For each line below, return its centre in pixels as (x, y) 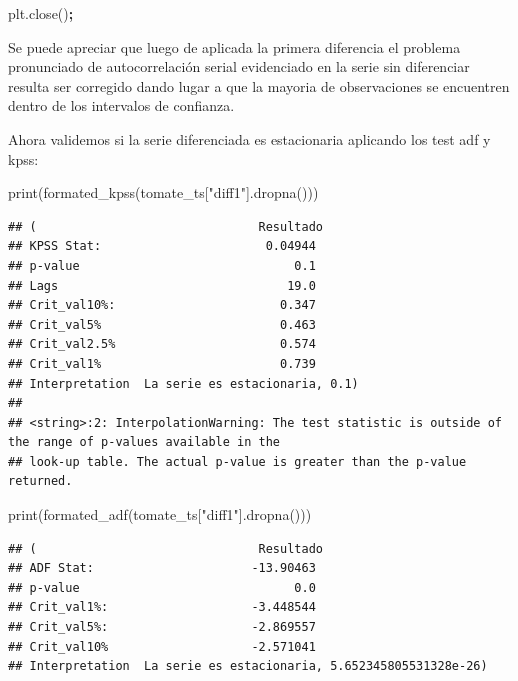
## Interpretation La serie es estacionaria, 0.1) (183, 383)
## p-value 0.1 (162, 265)
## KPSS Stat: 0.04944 (162, 246)
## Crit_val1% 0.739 (162, 363)
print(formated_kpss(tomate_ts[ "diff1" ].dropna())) (163, 192)
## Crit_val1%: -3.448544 (162, 607)
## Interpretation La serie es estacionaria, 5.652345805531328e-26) (248, 666)
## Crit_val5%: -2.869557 (162, 627)
